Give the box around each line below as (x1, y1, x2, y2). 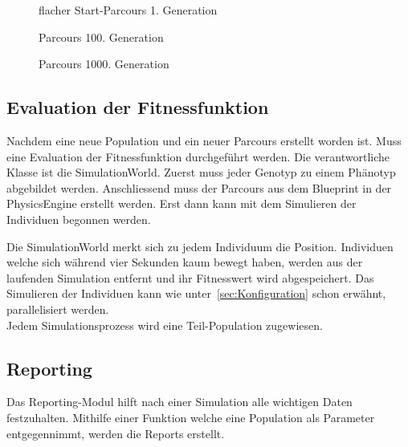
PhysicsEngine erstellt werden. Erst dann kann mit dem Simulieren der (6, 195, 357, 212)
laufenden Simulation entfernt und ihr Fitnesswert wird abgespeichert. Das (6, 269, 374, 286)
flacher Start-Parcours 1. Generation (39, 2, 218, 18)
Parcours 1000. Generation (39, 55, 169, 72)
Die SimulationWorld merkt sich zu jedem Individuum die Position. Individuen (6, 238, 394, 254)
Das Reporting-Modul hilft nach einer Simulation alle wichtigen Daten (6, 393, 353, 410)
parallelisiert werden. (6, 300, 109, 317)
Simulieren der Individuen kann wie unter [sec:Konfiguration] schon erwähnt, (6, 285, 386, 302)
